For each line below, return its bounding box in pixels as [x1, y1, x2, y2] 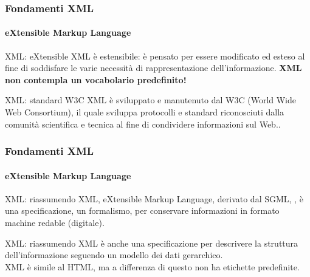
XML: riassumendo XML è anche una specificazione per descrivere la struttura [5, 236, 298, 249]
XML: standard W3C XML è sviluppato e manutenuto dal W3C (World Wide [5, 94, 296, 106]
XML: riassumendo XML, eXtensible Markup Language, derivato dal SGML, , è [5, 192, 303, 205]
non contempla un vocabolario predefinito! [5, 73, 187, 86]
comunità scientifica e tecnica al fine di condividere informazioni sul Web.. [5, 117, 281, 130]
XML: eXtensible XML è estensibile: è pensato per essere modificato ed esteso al [5, 49, 305, 62]
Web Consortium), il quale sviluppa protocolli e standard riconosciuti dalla [5, 106, 284, 118]
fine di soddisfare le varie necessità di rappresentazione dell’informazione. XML [5, 61, 302, 74]
